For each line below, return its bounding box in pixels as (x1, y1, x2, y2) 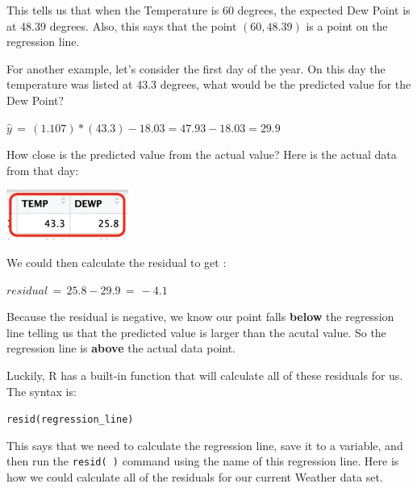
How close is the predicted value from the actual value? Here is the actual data (6, 146, 397, 163)
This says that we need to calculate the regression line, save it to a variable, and (6, 436, 403, 453)
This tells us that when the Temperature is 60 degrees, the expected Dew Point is (6, 2, 411, 18)
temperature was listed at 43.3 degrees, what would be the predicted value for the (6, 76, 411, 93)
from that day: (6, 161, 79, 178)
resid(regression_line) (6, 414, 134, 426)
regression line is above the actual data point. (6, 340, 236, 357)
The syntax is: (6, 382, 77, 399)
